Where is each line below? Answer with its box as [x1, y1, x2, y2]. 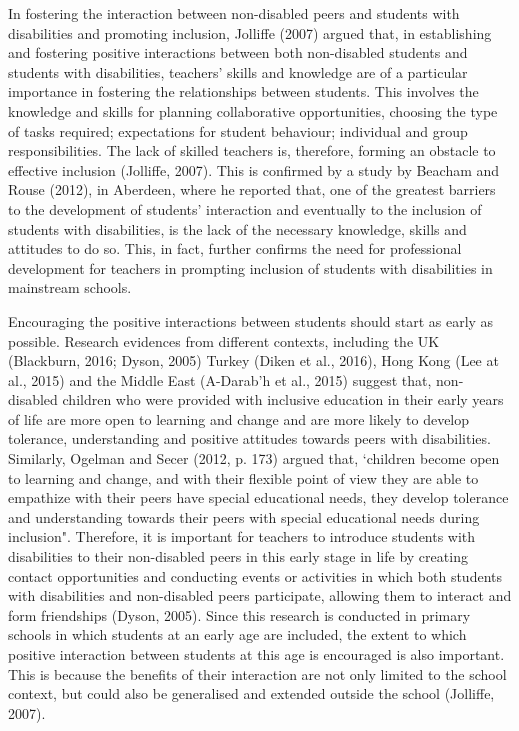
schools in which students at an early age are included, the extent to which [8, 624, 467, 645]
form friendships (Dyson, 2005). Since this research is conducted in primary [8, 604, 471, 625]
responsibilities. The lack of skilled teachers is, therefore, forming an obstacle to [8, 140, 496, 161]
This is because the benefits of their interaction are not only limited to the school [8, 663, 507, 684]
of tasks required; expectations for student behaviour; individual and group [8, 120, 468, 141]
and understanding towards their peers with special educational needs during [8, 506, 480, 527]
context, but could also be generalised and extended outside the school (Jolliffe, [8, 683, 495, 704]
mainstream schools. [8, 277, 132, 298]
